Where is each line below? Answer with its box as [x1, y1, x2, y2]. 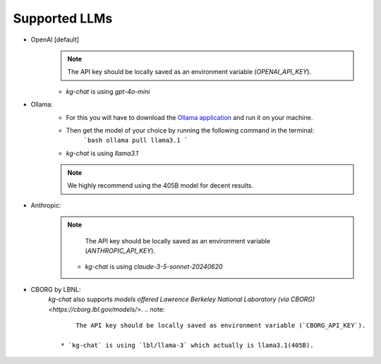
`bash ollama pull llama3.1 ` [83, 136, 188, 145]
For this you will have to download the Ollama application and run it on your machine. [66, 113, 313, 121]
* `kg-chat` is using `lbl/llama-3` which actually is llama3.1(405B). [61, 341, 314, 349]
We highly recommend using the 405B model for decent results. [67, 181, 254, 190]
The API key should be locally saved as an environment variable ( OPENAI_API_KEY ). [67, 68, 312, 76]
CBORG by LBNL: [30, 285, 81, 293]
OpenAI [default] [30, 35, 80, 44]
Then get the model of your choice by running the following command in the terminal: [66, 126, 315, 134]
